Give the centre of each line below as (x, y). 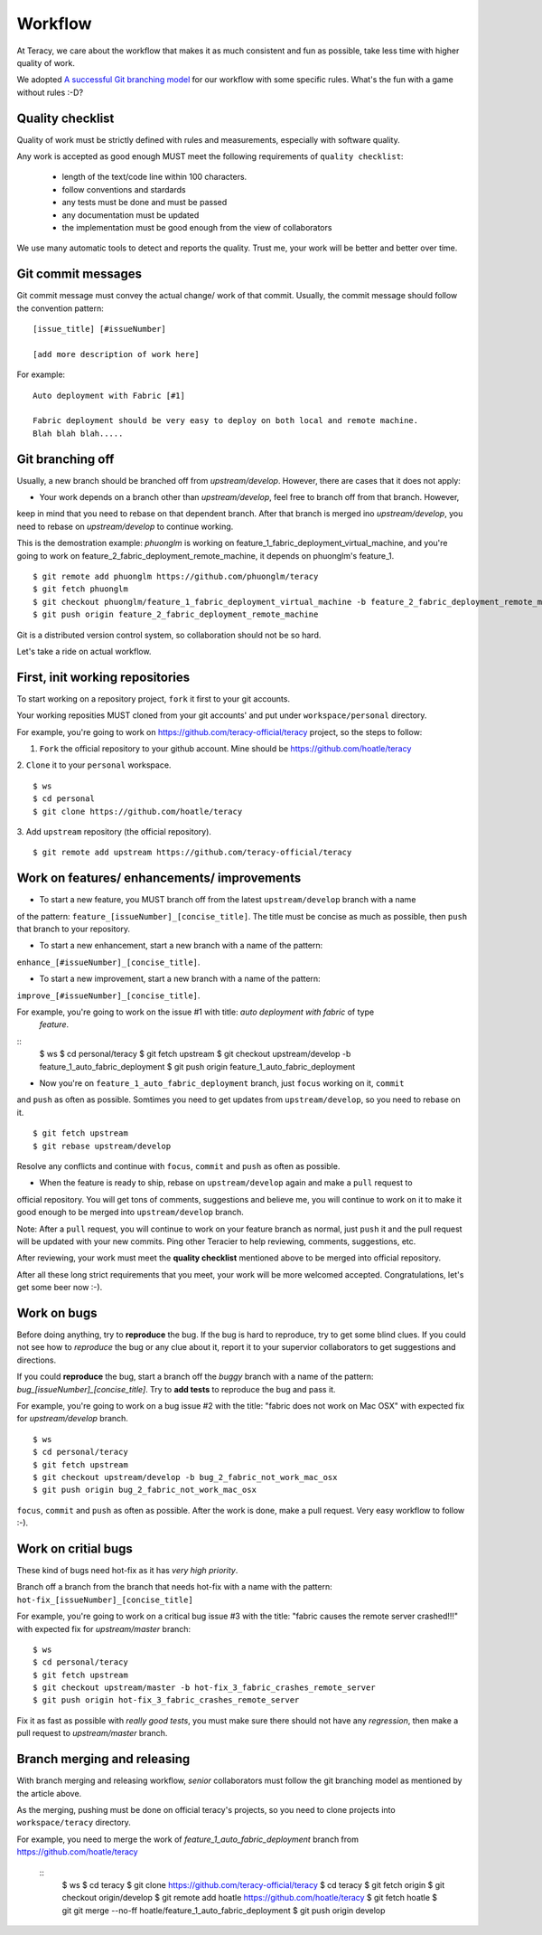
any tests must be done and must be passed (145, 203)
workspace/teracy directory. (74, 1823)
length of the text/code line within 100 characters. (154, 177)
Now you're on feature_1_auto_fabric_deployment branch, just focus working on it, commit (222, 1083)
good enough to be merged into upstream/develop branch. (130, 1213)
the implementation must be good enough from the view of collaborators (197, 227)
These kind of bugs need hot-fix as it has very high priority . (127, 1570)
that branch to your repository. (74, 929)
